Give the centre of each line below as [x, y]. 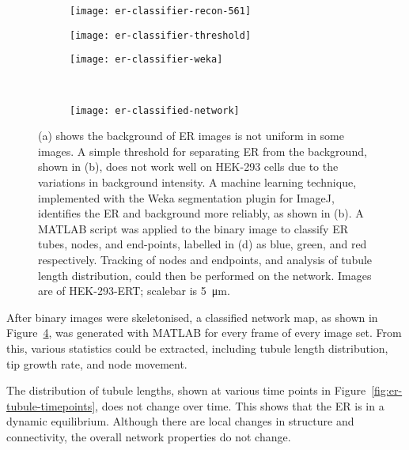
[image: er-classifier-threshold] [161, 35]
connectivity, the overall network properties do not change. [149, 436]
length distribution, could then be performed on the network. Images [205, 275]
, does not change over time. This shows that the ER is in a [240, 405]
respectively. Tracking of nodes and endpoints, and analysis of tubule [205, 259]
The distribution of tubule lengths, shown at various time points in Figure [186, 390]
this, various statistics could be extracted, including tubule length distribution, [197, 348]
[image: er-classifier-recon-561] [161, 11]
